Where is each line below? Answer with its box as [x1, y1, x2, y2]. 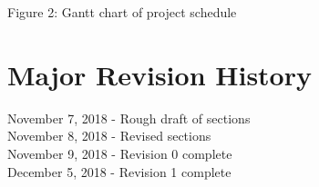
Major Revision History [7, 55, 312, 93]
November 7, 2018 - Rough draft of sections [7, 108, 251, 127]
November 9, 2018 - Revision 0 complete [7, 143, 232, 162]
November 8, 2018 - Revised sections [7, 126, 211, 145]
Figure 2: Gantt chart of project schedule [7, 3, 237, 21]
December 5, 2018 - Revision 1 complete [7, 162, 232, 181]
